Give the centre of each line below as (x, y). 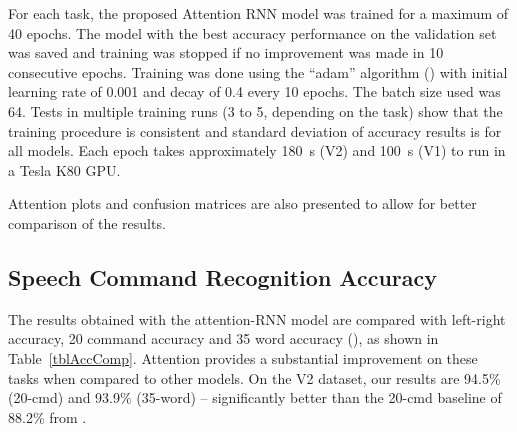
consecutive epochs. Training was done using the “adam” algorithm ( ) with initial (258, 71)
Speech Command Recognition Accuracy (222, 276)
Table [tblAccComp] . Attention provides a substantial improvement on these (243, 357)
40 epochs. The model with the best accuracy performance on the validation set (252, 32)
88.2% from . (47, 416)
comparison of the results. (87, 222)
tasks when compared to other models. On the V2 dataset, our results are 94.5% (254, 377)
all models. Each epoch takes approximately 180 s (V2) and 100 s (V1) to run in (257, 150)
